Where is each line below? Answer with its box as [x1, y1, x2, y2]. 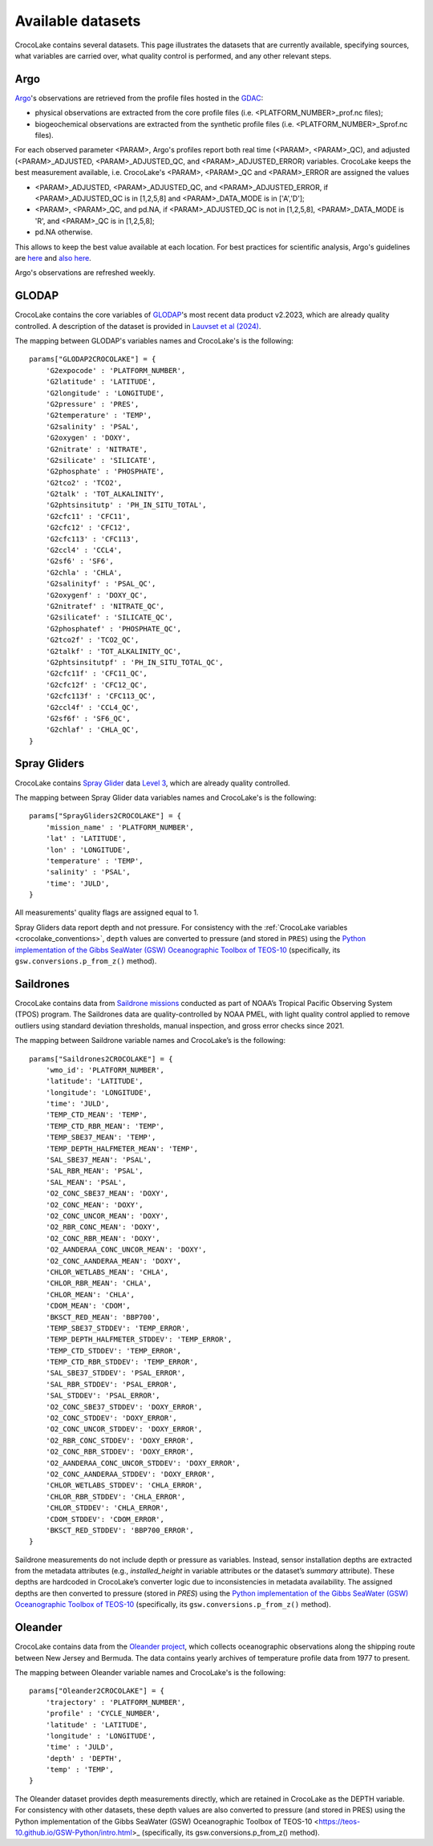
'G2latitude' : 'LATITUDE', [45, 377, 156, 387]
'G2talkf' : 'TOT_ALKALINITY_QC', [45, 647, 182, 655]
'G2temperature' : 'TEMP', [45, 411, 152, 420]
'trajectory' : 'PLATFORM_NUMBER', [45, 1698, 186, 1706]
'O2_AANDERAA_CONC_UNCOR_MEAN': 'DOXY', [45, 1245, 208, 1255]
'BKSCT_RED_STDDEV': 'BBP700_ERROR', [45, 1525, 194, 1535]
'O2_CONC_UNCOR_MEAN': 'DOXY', [45, 1211, 169, 1220]
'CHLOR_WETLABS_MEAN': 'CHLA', [45, 1268, 169, 1276]
